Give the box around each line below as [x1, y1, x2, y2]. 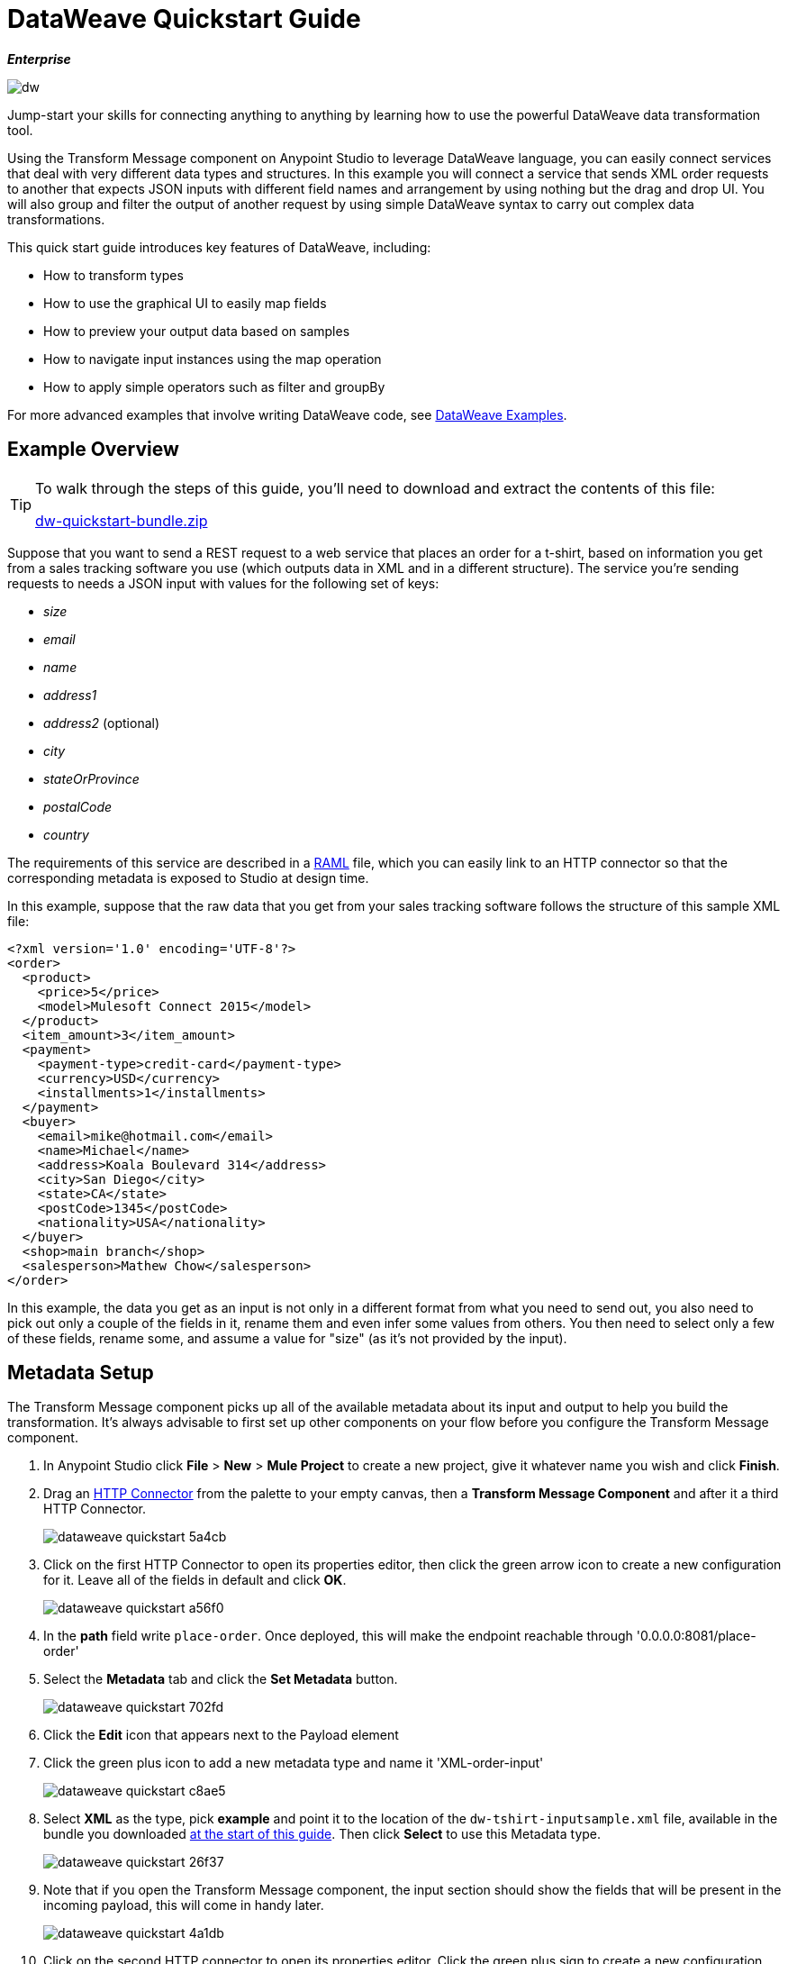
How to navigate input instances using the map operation [43, 350, 382, 367]
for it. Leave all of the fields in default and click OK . [43, 1572, 347, 1588]
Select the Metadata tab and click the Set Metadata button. [43, 1671, 398, 1687]
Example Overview [7, 438, 179, 461]
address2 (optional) [43, 714, 160, 731]
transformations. [7, 211, 105, 227]
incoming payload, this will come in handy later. [43, 1897, 324, 1914]
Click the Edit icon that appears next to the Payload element [43, 1727, 399, 1743]
